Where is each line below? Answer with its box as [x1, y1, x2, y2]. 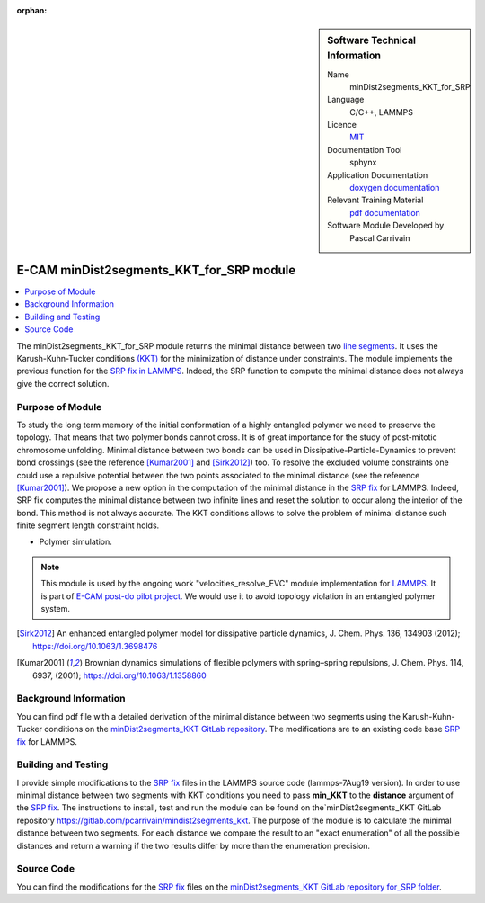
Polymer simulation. [39, 536, 112, 548]
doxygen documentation [349, 183, 440, 193]
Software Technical [327, 34, 417, 47]
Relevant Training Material [327, 194, 424, 206]
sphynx [349, 157, 377, 168]
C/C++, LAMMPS [349, 106, 413, 117]
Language [327, 94, 365, 105]
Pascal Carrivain [349, 232, 410, 243]
